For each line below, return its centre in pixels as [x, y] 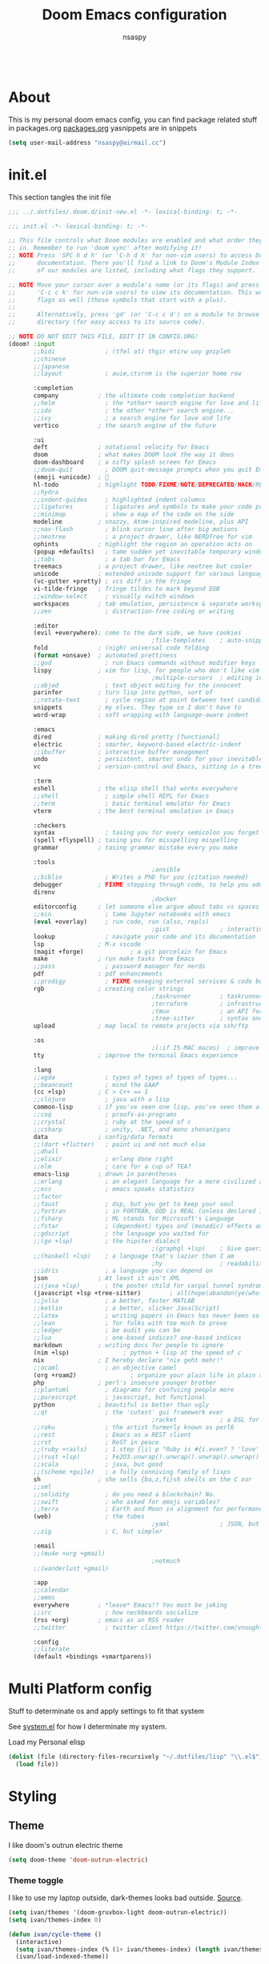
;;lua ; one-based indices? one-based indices [137, 1338]
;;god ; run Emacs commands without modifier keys [145, 662]
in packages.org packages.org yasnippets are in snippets [103, 128]
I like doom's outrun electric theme [66, 1845]
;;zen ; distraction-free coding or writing [134, 611]
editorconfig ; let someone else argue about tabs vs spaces [147, 907]
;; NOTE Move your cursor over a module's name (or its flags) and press [134, 285]
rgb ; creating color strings [108, 988]
